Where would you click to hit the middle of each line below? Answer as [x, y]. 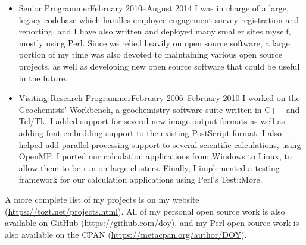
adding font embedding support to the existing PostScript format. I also [150, 132]
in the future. [43, 78]
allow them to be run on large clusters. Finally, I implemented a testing [149, 167]
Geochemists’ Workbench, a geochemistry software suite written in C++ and [159, 109]
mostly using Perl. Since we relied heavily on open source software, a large [154, 43]
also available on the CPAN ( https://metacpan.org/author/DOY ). [126, 234]
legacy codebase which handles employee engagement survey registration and [159, 19]
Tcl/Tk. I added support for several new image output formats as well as [152, 121]
